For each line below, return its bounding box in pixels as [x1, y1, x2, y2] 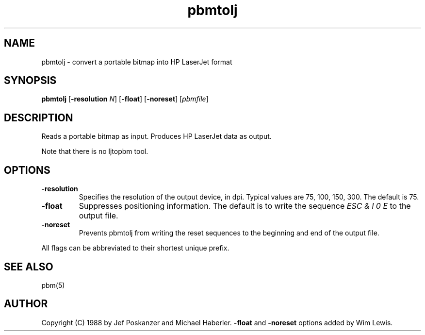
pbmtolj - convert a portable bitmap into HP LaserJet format [41, 57, 232, 66]
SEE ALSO [4, 260, 53, 273]
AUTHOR [4, 298, 48, 310]
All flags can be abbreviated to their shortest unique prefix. [41, 244, 229, 252]
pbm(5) [41, 281, 65, 289]
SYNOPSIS [4, 74, 57, 87]
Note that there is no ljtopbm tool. [41, 147, 148, 156]
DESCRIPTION [4, 111, 73, 124]
